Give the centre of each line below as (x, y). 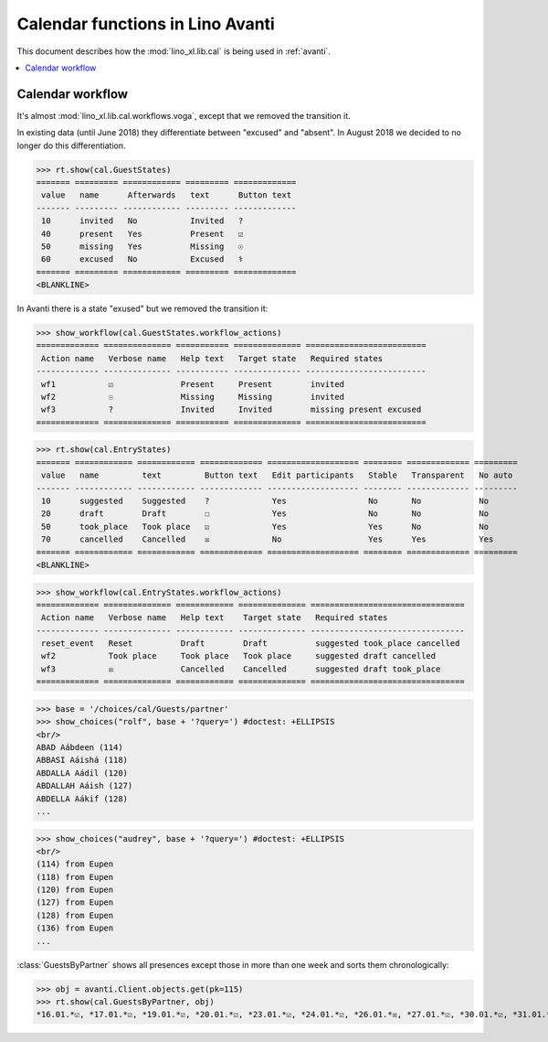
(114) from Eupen (75, 864)
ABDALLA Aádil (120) (82, 773)
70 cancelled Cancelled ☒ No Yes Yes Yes (268, 539)
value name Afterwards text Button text (167, 195)
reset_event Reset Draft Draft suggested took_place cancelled (251, 644)
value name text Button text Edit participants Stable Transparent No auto (277, 475)
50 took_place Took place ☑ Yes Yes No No (265, 526)
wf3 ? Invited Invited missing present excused (232, 410)
